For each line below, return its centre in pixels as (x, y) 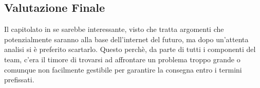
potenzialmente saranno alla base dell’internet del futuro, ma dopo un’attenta (126, 39)
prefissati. (19, 80)
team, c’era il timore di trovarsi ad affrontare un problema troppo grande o (122, 59)
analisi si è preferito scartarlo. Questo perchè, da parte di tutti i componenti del (130, 49)
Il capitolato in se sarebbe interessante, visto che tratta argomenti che (114, 29)
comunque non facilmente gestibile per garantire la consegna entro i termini (123, 69)
